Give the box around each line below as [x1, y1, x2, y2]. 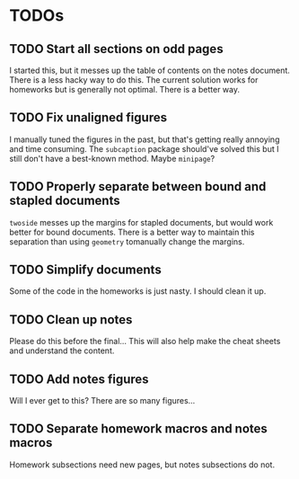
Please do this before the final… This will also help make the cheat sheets [9, 336, 281, 347]
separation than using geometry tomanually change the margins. [9, 235, 245, 247]
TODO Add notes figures [9, 371, 150, 386]
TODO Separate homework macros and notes [9, 421, 268, 437]
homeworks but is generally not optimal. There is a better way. [9, 84, 241, 94]
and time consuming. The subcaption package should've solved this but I [9, 143, 279, 154]
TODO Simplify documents [9, 262, 162, 278]
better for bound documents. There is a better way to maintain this [9, 226, 255, 237]
